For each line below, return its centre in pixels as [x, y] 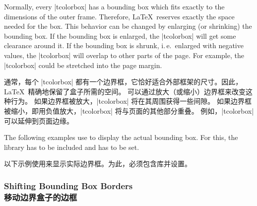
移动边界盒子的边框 [41, 197]
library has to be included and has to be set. [72, 147]
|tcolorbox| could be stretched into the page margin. [83, 65]
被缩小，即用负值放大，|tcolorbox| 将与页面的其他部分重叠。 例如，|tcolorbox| [129, 110]
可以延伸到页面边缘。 [39, 120]
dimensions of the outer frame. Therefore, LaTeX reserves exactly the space [119, 16]
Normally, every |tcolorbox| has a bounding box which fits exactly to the [114, 6]
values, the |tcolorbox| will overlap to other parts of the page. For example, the [124, 55]
